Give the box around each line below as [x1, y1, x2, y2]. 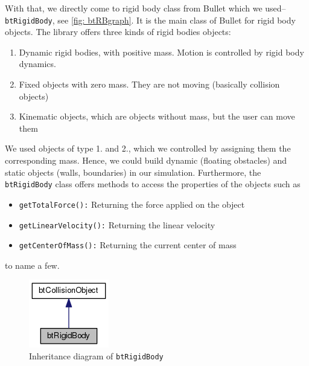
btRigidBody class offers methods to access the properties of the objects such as [5, 178, 301, 190]
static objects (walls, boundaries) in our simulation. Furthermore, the [5, 165, 261, 178]
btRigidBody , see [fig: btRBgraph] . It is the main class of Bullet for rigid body [5, 13, 296, 26]
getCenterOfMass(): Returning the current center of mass [19, 239, 237, 251]
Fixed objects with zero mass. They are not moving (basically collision [19, 78, 280, 91]
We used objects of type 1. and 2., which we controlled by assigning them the [5, 142, 291, 155]
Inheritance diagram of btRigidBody [29, 350, 164, 362]
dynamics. [19, 57, 56, 70]
